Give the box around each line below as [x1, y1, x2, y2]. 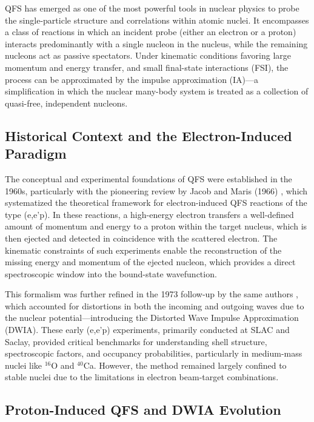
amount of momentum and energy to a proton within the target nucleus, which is [5, 220, 307, 232]
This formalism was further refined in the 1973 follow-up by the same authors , [5, 288, 298, 300]
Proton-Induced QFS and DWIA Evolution [5, 400, 281, 419]
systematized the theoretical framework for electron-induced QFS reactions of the [5, 196, 307, 209]
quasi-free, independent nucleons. [5, 96, 128, 109]
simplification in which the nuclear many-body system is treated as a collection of [5, 85, 309, 97]
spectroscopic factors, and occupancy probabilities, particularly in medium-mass [5, 347, 302, 360]
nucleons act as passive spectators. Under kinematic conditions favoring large [5, 49, 292, 62]
